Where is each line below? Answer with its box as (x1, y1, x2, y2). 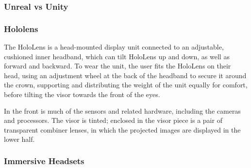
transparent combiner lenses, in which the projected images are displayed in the (4, 124, 241, 134)
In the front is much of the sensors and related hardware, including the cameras (4, 105, 241, 116)
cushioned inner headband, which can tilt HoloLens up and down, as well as (4, 51, 230, 61)
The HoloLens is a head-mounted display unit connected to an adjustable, (4, 42, 224, 52)
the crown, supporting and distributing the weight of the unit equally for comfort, (4, 80, 248, 90)
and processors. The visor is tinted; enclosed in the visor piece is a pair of (4, 115, 222, 125)
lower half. (4, 134, 35, 144)
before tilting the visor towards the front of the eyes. (4, 89, 160, 100)
